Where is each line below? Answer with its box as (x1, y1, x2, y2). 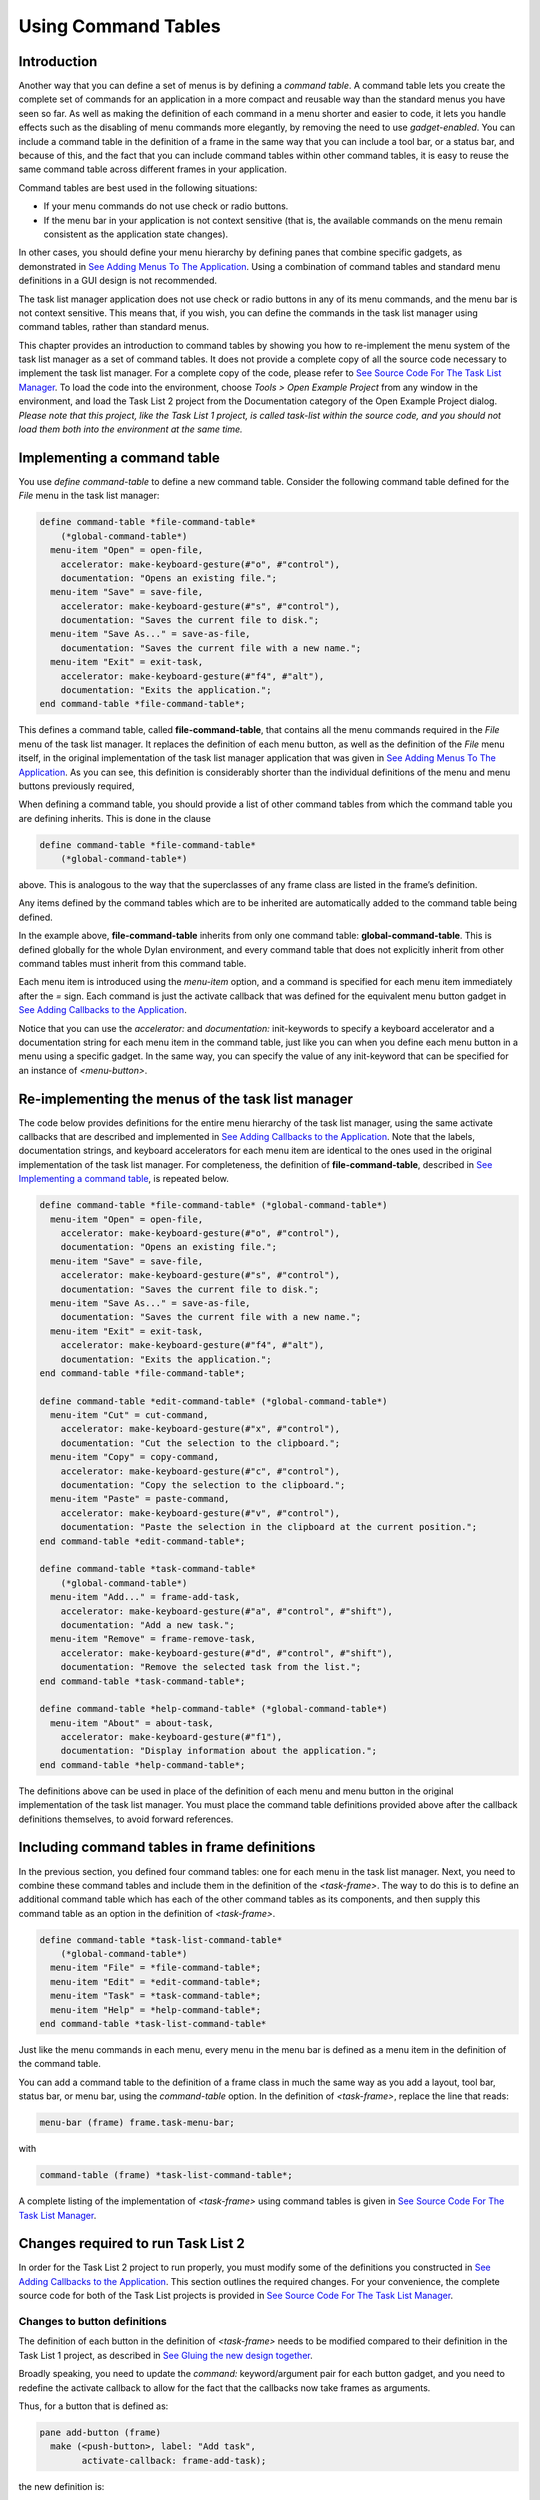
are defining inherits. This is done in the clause (18, 812, 212, 824)
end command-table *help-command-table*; (39, 1759, 246, 1770)
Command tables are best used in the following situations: (18, 181, 258, 194)
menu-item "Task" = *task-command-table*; (50, 1990, 262, 2002)
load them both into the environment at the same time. (18, 423, 243, 435)
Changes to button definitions (18, 2314, 167, 2328)
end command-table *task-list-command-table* (39, 2018, 267, 2030)
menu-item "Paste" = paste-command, (50, 1493, 230, 1505)
